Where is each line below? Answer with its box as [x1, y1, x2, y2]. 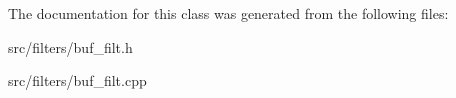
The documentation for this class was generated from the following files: [8, 3, 449, 23]
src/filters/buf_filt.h [8, 36, 133, 57]
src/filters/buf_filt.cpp [8, 70, 147, 91]
